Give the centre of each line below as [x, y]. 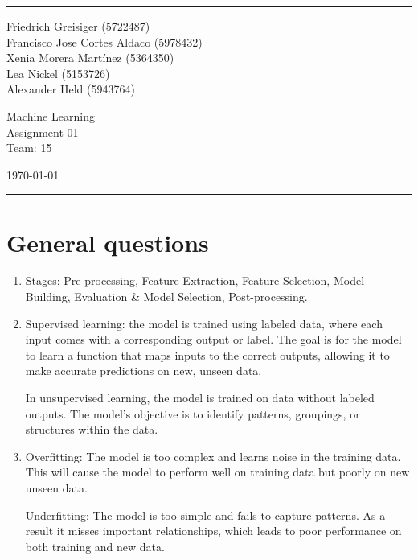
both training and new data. [95, 546]
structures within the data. [92, 429]
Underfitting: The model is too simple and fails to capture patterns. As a [205, 515]
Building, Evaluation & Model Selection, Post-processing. [166, 296]
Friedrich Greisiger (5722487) [78, 26]
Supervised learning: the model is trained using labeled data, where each [204, 323]
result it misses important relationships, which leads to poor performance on [213, 531]
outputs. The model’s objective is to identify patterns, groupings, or [193, 413]
